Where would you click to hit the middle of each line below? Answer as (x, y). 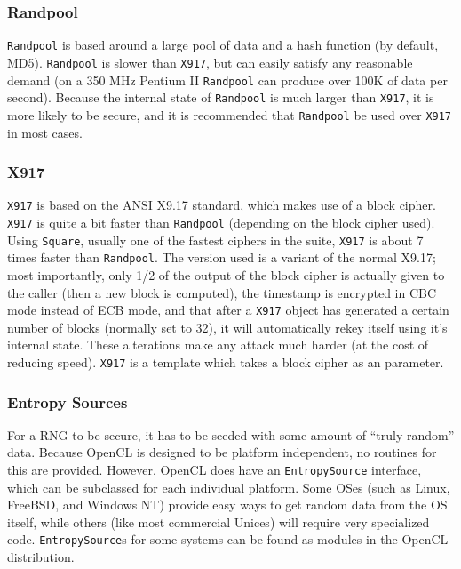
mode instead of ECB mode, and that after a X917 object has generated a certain (228, 310)
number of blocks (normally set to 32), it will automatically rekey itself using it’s (227, 327)
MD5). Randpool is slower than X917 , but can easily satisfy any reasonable (210, 62)
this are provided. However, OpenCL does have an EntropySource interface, (215, 470)
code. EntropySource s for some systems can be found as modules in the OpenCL (228, 539)
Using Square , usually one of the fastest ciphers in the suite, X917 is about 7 (215, 240)
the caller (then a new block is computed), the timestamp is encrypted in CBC (222, 292)
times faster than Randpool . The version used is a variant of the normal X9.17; (222, 257)
